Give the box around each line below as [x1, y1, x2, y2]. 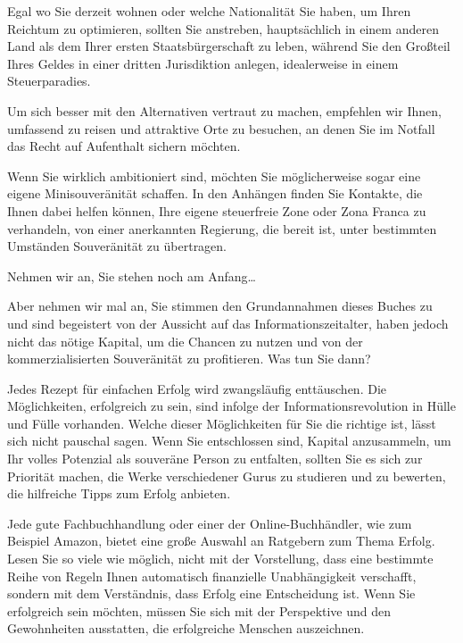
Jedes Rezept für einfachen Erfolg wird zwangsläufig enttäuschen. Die [7, 379, 387, 397]
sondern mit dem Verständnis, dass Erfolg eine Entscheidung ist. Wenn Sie [7, 584, 416, 603]
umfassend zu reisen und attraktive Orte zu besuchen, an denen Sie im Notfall [7, 119, 435, 138]
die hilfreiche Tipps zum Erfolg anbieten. [7, 484, 231, 503]
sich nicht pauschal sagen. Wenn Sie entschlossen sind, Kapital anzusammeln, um [7, 431, 451, 450]
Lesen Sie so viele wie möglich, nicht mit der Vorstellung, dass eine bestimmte [7, 549, 434, 568]
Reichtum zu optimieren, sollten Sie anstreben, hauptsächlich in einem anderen [7, 19, 439, 38]
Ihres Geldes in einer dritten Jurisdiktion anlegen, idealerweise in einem [7, 54, 399, 72]
